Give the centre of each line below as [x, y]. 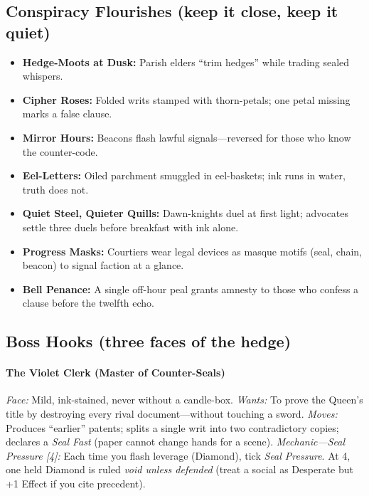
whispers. [43, 76]
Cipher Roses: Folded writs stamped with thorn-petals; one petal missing [186, 99]
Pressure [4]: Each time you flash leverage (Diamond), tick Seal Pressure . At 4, [178, 455]
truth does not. [55, 189]
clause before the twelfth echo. [89, 303]
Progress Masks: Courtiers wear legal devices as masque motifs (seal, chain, [192, 251]
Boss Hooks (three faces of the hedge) [149, 341]
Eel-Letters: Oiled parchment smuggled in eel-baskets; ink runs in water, [184, 175]
